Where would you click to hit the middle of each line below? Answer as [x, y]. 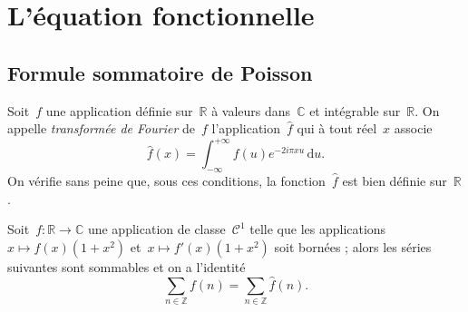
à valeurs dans [251, 110]
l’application [246, 128]
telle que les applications [318, 229]
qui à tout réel [337, 128]
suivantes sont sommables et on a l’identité [127, 266]
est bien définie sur [395, 181]
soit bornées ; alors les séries [353, 246]
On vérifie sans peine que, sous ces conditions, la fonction [166, 181]
